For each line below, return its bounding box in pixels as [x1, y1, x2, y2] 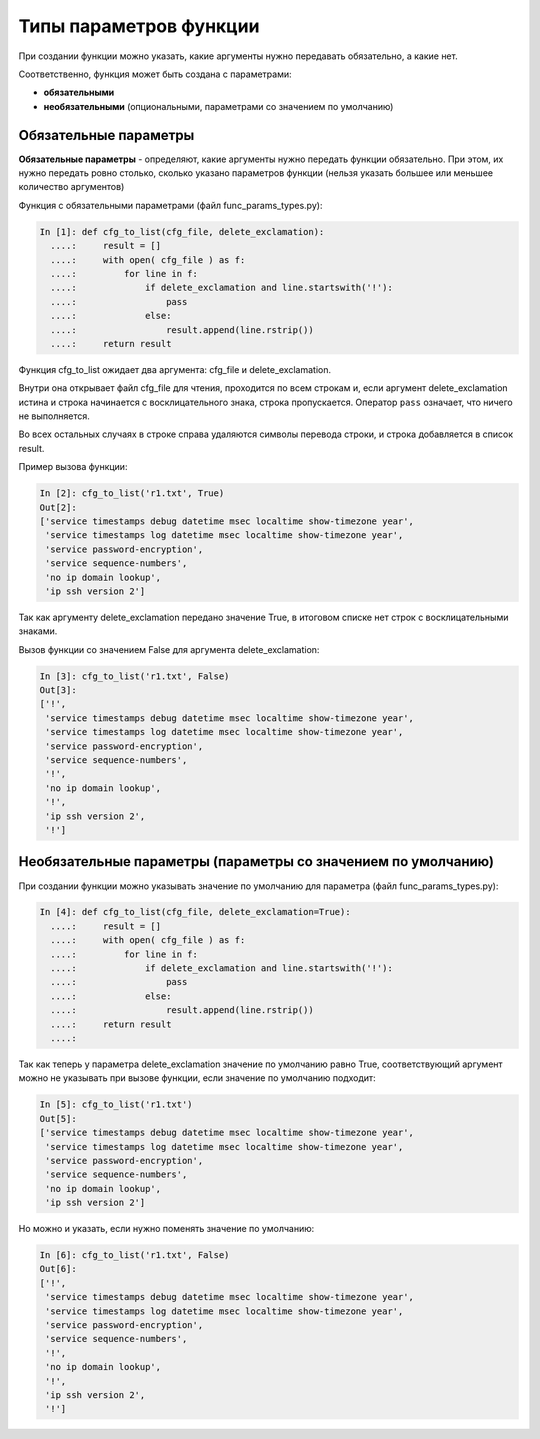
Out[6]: [39, 1263, 77, 1275]
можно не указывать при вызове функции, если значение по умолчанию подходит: [18, 1072, 376, 1084]
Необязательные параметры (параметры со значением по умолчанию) [18, 853, 495, 870]
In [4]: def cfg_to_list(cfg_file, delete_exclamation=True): [39, 906, 351, 918]
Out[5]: [39, 1113, 77, 1124]
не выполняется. [18, 410, 90, 422]
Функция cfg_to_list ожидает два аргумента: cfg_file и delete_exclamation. [18, 363, 332, 375]
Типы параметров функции [18, 15, 260, 37]
